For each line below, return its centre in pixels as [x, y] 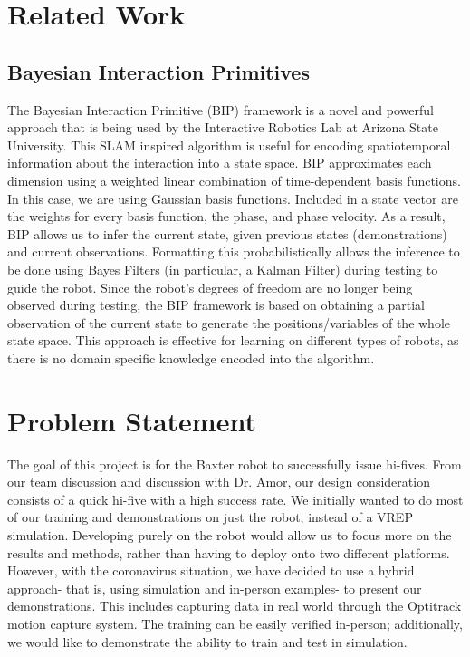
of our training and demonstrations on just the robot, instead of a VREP [210, 517]
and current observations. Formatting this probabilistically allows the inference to [234, 251]
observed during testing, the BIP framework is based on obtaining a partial [216, 305]
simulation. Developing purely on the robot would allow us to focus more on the [230, 534]
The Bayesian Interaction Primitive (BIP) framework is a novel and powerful [221, 109]
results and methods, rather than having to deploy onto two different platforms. [229, 552]
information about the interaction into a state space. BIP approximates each [220, 163]
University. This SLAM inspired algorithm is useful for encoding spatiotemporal [229, 145]
